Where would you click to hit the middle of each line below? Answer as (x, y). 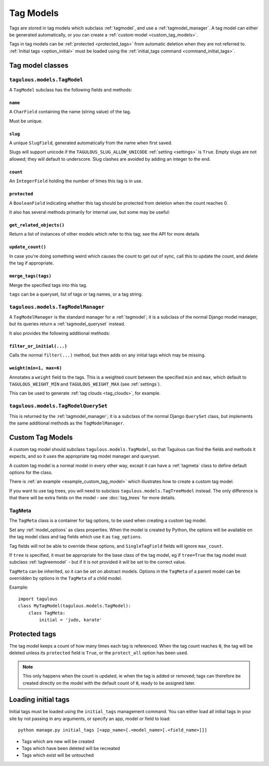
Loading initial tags (39, 700)
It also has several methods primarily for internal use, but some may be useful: (90, 212)
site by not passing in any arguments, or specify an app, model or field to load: (90, 719)
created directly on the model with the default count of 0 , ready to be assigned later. (109, 683)
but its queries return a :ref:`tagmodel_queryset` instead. (67, 324)
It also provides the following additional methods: (60, 333)
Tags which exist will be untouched (58, 755)
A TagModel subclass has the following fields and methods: (70, 89)
